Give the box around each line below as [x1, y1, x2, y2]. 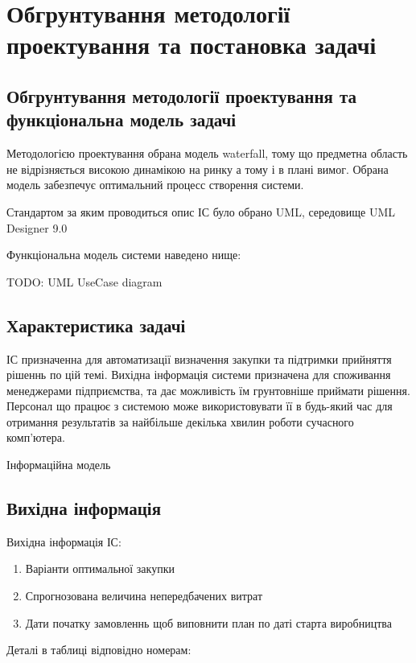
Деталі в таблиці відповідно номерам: [6, 641, 192, 658]
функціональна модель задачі [6, 107, 237, 132]
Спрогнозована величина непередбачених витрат [25, 587, 263, 604]
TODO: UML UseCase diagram [6, 273, 163, 290]
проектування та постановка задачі [6, 28, 377, 61]
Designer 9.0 [6, 219, 68, 236]
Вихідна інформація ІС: [6, 533, 122, 550]
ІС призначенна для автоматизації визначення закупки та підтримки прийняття [6, 350, 392, 367]
